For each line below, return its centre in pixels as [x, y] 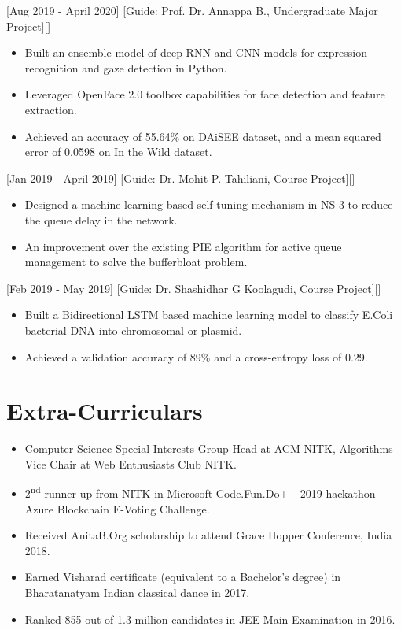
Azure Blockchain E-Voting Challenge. [117, 508]
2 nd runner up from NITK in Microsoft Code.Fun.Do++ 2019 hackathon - [204, 492]
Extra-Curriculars [105, 411]
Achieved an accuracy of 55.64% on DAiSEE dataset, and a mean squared [203, 136]
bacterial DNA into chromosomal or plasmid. [133, 330]
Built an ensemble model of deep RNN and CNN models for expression [196, 52]
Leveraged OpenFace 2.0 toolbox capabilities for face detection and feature [205, 94]
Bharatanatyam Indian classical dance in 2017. [137, 593]
